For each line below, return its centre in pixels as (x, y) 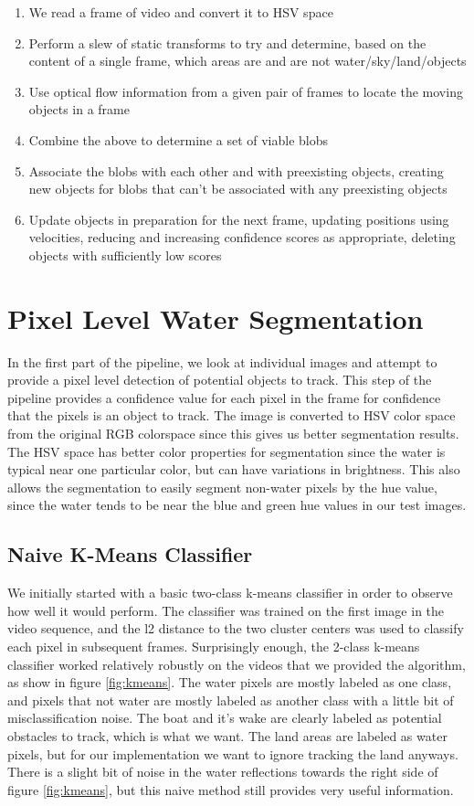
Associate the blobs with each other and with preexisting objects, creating (236, 170)
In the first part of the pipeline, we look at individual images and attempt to (222, 361)
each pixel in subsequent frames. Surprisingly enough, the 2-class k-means (214, 646)
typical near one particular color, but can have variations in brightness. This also (234, 469)
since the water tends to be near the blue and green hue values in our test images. (237, 505)
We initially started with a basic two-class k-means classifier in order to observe (230, 593)
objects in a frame (79, 109)
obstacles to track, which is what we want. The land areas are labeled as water (227, 735)
